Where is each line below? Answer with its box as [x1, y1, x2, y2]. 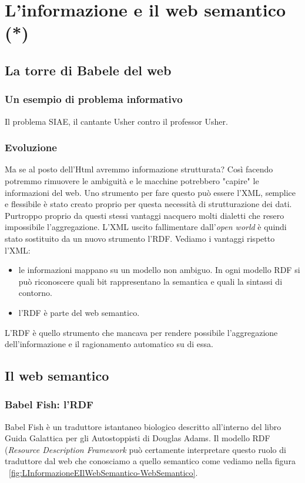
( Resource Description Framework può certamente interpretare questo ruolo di [5, 443, 286, 455]
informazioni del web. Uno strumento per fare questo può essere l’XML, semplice [5, 186, 296, 198]
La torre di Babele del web [5, 61, 172, 79]
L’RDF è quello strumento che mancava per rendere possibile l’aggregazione [5, 326, 278, 338]
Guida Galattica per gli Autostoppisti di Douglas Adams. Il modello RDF [5, 432, 270, 444]
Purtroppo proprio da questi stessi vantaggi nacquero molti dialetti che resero [5, 209, 284, 221]
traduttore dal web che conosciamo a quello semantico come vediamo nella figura [5, 455, 296, 467]
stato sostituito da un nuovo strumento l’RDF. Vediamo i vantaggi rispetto [5, 232, 275, 244]
